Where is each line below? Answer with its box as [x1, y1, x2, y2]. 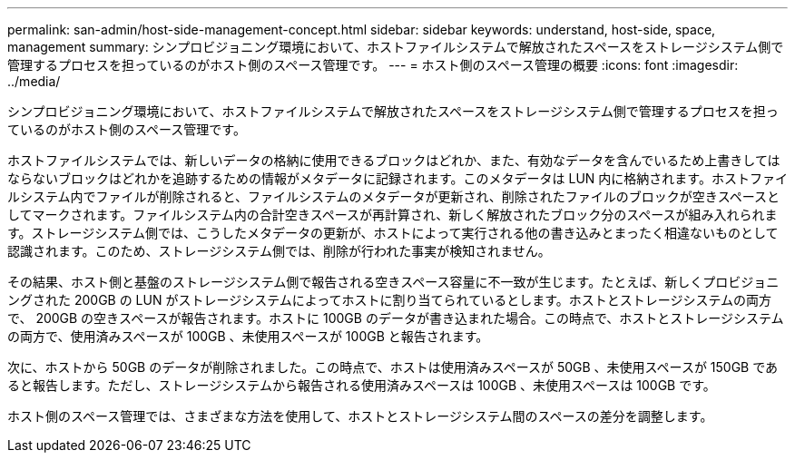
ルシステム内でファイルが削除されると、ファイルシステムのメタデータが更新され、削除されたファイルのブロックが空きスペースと [7, 189, 780, 204]
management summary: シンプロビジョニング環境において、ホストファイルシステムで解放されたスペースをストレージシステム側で [7, 39, 784, 54]
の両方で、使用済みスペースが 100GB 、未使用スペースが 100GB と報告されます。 [7, 328, 489, 344]
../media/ [7, 73, 61, 89]
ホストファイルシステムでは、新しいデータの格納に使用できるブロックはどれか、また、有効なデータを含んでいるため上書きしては [7, 152, 780, 168]
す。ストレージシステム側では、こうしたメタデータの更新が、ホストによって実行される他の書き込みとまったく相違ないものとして [7, 225, 779, 240]
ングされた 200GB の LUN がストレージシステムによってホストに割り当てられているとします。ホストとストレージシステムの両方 [7, 292, 772, 308]
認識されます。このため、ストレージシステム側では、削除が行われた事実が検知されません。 [7, 243, 551, 259]
